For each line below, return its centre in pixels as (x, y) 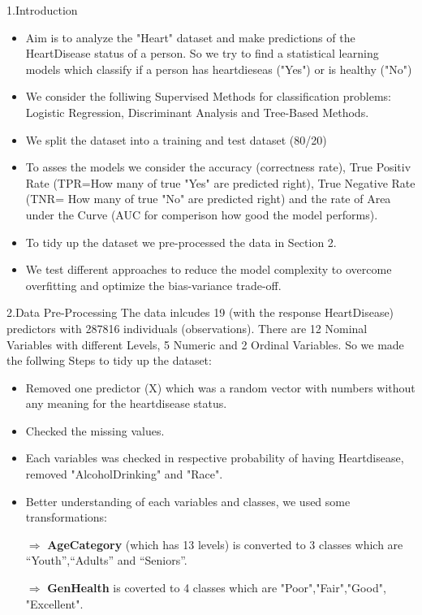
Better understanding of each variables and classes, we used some (188, 501)
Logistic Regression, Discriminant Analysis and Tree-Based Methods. (197, 112)
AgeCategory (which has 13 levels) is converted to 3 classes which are (225, 544)
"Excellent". (54, 603)
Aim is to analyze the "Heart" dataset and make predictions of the (190, 37)
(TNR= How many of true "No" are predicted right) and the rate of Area (208, 199)
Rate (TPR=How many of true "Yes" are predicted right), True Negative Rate (220, 182)
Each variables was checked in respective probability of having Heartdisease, (215, 458)
